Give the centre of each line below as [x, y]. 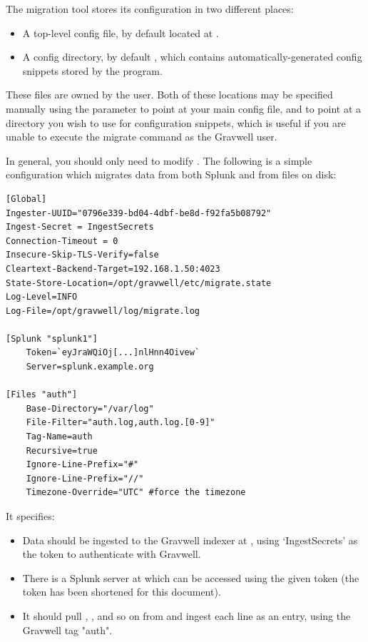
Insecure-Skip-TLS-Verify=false [82, 255]
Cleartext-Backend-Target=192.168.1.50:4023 [113, 269]
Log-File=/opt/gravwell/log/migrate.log [103, 311]
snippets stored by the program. [92, 70]
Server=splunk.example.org [90, 367]
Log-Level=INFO [42, 297]
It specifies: [30, 516]
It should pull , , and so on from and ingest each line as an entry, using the [186, 615]
